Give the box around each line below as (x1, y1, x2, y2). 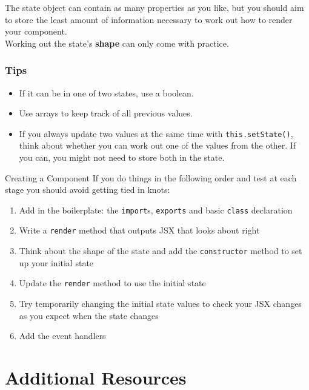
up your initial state (19, 256, 94, 269)
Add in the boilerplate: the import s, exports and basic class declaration (19, 203, 293, 216)
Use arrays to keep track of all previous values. (19, 107, 193, 119)
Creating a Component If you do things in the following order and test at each (5, 171, 297, 184)
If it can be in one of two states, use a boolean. (19, 86, 194, 99)
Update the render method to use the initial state (19, 277, 206, 289)
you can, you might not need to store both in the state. (19, 151, 225, 164)
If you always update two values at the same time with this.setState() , (19, 127, 293, 140)
